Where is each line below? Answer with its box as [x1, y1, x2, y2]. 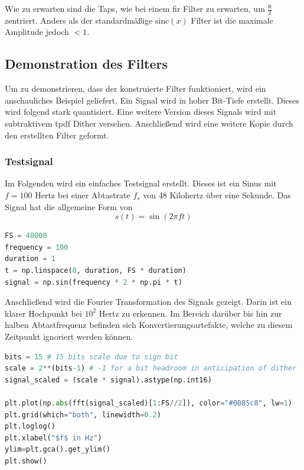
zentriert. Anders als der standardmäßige [5, 14, 153, 26]
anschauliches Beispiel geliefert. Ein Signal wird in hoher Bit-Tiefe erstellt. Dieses [5, 94, 299, 106]
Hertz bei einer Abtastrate [35, 189, 130, 201]
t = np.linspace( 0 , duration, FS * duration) [5, 266, 187, 275]
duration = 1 [5, 255, 55, 263]
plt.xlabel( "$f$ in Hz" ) [5, 433, 102, 442]
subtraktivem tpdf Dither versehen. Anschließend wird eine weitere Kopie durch [5, 117, 293, 129]
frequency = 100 [5, 243, 68, 252]
